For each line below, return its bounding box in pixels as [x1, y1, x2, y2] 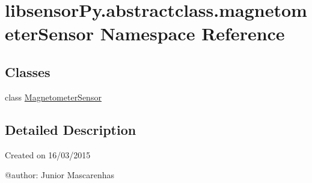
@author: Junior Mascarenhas [5, 169, 115, 181]
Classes [5, 62, 50, 81]
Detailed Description [5, 120, 136, 138]
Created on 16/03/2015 [5, 148, 91, 161]
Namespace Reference [100, 21, 285, 46]
